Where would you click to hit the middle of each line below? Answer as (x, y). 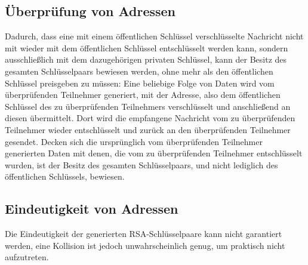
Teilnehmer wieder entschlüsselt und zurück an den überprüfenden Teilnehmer (148, 129)
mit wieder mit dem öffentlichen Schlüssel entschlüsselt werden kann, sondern (147, 47)
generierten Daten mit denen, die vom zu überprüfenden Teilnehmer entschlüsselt (154, 153)
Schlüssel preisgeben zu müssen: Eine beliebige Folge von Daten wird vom (140, 83)
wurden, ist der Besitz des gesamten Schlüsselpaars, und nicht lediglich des (141, 164)
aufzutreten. (27, 257)
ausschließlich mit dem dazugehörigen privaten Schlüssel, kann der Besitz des (146, 59)
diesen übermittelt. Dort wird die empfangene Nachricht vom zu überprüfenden (150, 118)
